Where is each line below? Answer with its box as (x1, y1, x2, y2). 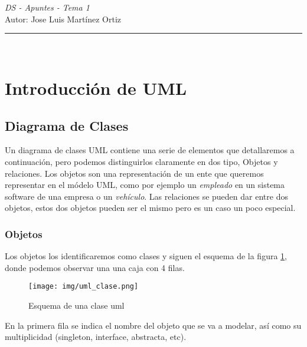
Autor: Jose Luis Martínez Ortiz (5, 12, 122, 25)
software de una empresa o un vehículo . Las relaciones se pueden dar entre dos (5, 190, 288, 202)
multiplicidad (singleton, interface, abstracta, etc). (5, 331, 187, 343)
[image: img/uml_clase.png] (28, 282, 139, 291)
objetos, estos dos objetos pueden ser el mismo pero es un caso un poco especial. (5, 201, 296, 214)
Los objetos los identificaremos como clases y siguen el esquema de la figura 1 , (5, 250, 287, 262)
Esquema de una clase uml (28, 299, 125, 311)
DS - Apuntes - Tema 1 (5, 1, 90, 13)
